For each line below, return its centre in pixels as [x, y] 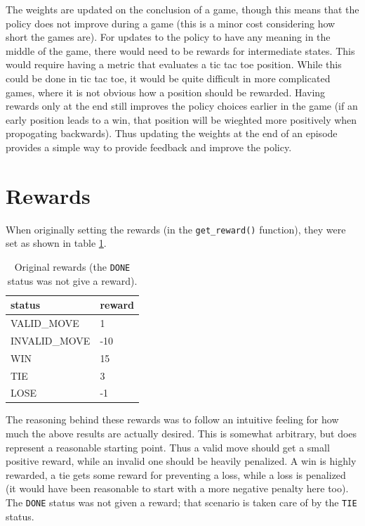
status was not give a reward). [72, 280]
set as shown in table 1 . [56, 243]
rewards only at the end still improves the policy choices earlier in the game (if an [182, 106]
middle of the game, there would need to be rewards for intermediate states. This [180, 50]
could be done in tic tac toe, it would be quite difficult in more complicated [168, 78]
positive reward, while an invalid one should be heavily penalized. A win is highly [181, 461]
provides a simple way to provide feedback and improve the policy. [149, 147]
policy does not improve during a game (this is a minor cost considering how [171, 23]
